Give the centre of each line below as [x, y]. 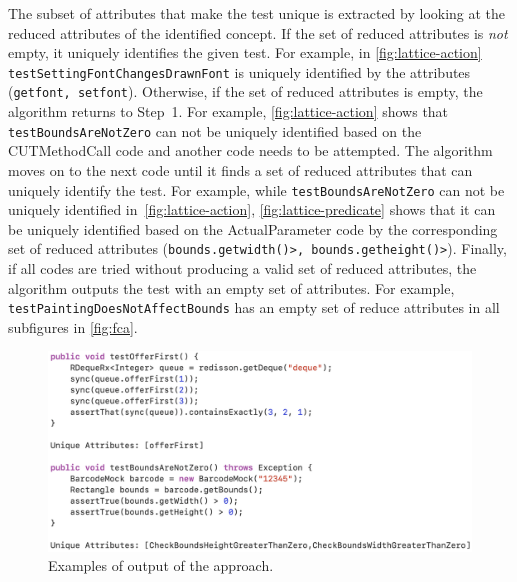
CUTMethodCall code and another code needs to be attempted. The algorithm [250, 150]
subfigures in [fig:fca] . [73, 326]
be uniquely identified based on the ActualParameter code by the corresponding [253, 228]
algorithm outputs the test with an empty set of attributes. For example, [231, 287]
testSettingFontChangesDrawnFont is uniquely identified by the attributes [239, 71]
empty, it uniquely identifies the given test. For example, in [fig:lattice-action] [245, 52]
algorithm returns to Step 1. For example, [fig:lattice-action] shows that [228, 111]
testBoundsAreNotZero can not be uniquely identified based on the [215, 130]
